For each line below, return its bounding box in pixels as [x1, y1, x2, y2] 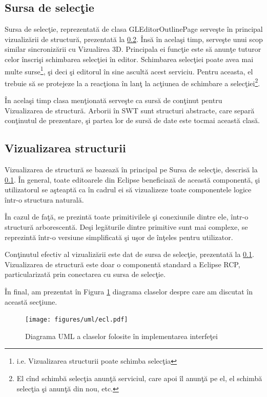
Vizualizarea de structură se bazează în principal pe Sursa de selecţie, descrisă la [5, 164, 258, 175]
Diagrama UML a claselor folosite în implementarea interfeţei [25, 330, 218, 341]
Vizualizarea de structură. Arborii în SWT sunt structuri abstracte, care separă [5, 105, 255, 115]
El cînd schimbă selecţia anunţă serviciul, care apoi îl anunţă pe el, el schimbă [16, 373, 262, 384]
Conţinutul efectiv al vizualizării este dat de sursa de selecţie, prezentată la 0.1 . [5, 249, 254, 260]
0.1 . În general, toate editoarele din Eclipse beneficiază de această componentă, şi [5, 174, 260, 185]
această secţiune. [5, 296, 57, 307]
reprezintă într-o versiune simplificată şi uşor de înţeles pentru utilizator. [5, 231, 233, 242]
